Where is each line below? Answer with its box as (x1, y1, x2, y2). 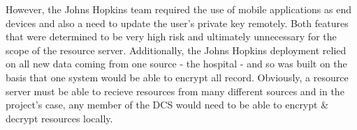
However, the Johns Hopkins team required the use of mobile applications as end (6, 2, 351, 16)
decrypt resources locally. (6, 111, 113, 125)
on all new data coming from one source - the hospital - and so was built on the (6, 56, 347, 71)
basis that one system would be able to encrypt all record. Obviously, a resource (6, 70, 349, 84)
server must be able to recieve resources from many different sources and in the (6, 83, 344, 98)
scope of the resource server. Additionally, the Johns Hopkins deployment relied (6, 42, 347, 57)
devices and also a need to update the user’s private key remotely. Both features (6, 15, 349, 30)
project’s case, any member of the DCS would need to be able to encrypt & (6, 97, 329, 112)
